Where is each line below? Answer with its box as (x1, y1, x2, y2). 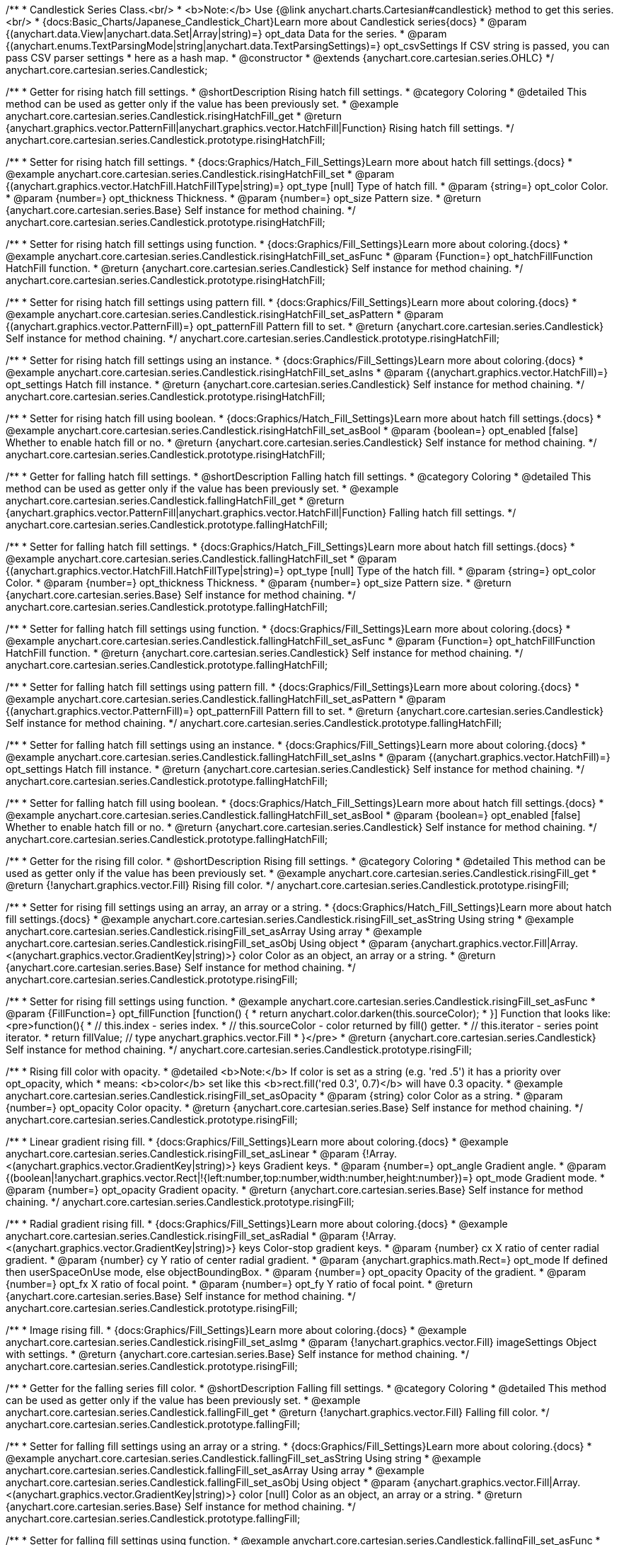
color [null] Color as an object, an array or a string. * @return (238, 1488, 522, 1500)
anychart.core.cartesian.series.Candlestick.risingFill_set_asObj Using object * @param (6, 937, 408, 949)
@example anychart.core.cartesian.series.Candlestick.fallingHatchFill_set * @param (6, 553, 397, 565)
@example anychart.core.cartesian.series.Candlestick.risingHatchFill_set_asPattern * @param (6, 308, 444, 320)
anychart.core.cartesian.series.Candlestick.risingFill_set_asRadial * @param (6, 1230, 359, 1242)
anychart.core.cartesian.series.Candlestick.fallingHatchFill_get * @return (6, 494, 345, 506)
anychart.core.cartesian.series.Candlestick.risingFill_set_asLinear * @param (6, 1148, 359, 1160)
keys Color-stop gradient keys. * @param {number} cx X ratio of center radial (238, 1242, 599, 1254)
